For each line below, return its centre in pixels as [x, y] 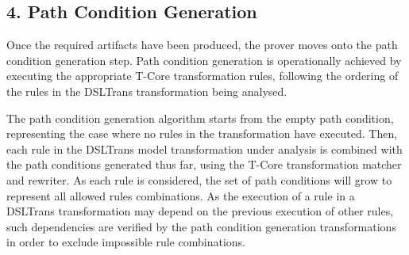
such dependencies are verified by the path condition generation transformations [201, 226]
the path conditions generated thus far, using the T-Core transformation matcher [204, 164]
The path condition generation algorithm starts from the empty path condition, [200, 118]
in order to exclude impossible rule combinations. [126, 242]
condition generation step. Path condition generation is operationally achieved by [204, 60]
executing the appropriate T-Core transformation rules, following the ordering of [203, 76]
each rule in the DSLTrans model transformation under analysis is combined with [204, 148]
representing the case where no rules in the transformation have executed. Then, [202, 133]
